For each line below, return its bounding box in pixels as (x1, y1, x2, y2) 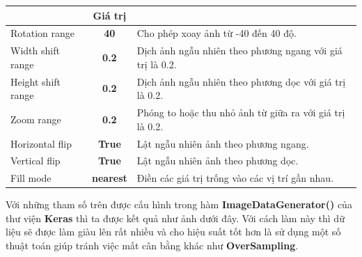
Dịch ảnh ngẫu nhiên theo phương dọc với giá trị (136, 74, 346, 88)
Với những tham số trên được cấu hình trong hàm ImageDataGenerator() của (6, 197, 352, 212)
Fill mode (10, 171, 52, 185)
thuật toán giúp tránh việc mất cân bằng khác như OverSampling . (6, 238, 299, 253)
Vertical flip (10, 153, 61, 168)
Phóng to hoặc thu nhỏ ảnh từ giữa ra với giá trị (136, 105, 345, 120)
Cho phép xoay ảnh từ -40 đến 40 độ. (136, 26, 297, 40)
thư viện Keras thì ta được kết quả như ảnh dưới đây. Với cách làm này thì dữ (6, 210, 345, 225)
